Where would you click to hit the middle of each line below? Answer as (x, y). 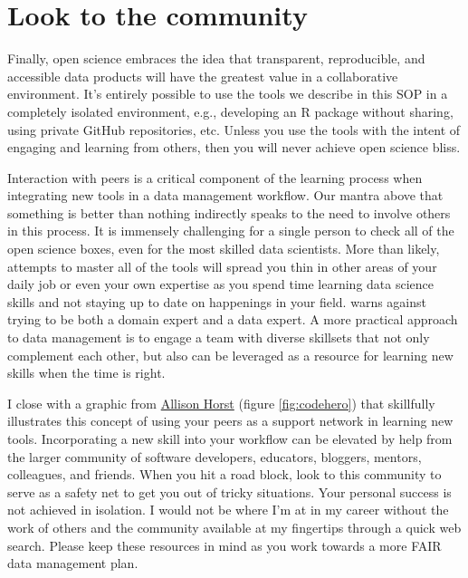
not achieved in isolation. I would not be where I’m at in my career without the (228, 510)
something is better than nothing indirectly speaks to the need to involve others (229, 212)
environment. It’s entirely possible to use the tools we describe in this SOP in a (228, 94)
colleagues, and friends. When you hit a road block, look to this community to (224, 474)
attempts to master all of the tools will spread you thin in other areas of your (222, 266)
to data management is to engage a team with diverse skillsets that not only (219, 337)
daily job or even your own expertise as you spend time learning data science (221, 284)
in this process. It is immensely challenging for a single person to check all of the (231, 231)
